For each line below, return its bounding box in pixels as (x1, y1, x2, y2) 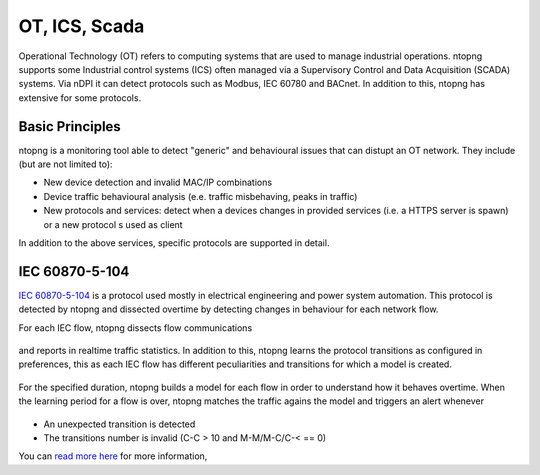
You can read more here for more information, (18, 450, 208, 462)
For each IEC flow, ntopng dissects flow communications (18, 321, 253, 334)
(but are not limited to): (18, 158, 114, 170)
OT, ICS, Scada (18, 15, 145, 37)
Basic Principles (18, 118, 122, 135)
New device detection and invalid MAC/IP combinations (43, 176, 273, 189)
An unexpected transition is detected (43, 418, 196, 430)
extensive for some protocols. (18, 91, 142, 104)
